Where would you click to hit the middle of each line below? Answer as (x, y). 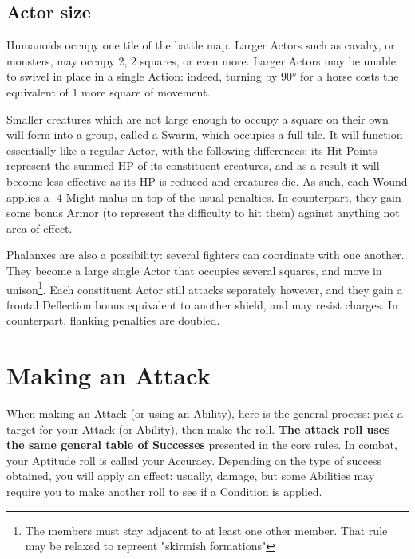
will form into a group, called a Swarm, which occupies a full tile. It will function (205, 134)
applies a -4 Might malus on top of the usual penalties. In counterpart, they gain (204, 197)
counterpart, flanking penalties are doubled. (113, 320)
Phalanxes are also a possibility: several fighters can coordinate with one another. (206, 255)
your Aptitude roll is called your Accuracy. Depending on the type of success (194, 460)
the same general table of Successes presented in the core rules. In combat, (202, 445)
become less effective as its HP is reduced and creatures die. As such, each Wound (207, 181)
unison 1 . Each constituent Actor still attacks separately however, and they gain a (205, 288)
